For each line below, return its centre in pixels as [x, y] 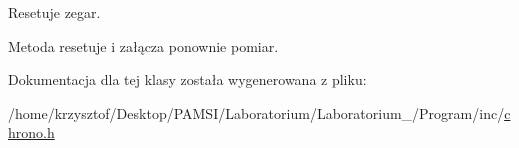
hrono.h [31, 132]
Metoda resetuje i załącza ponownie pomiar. [143, 45]
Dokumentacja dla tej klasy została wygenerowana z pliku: [187, 79]
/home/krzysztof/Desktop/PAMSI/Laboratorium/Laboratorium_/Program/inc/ [256, 112]
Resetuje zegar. [54, 12]
